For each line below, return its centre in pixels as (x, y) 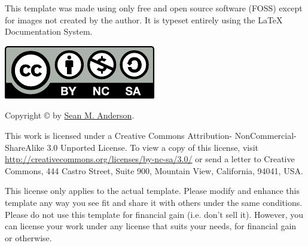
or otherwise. (28, 237)
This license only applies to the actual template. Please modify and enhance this (152, 191)
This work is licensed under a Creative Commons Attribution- (119, 135)
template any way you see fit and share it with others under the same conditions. (154, 202)
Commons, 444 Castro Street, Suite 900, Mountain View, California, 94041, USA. (154, 170)
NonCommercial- (266, 135)
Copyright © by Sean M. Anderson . (70, 115)
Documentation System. (49, 31)
